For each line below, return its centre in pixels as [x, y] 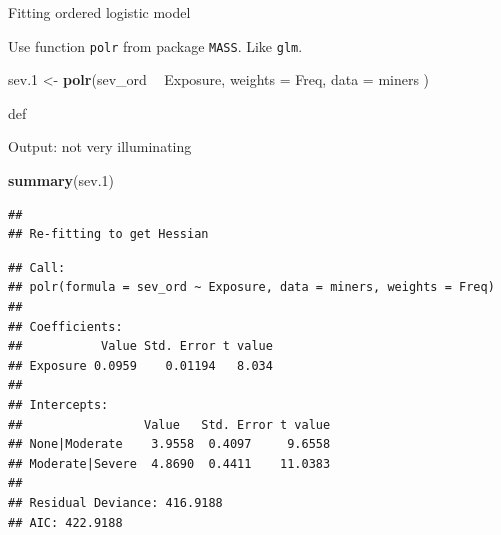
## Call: [37, 267]
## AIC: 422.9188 [65, 522]
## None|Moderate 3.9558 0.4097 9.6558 [169, 444]
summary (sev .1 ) [61, 180]
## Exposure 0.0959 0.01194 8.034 [140, 365]
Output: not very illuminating [100, 146]
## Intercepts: [58, 404]
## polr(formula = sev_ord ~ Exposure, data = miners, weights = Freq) [251, 287]
